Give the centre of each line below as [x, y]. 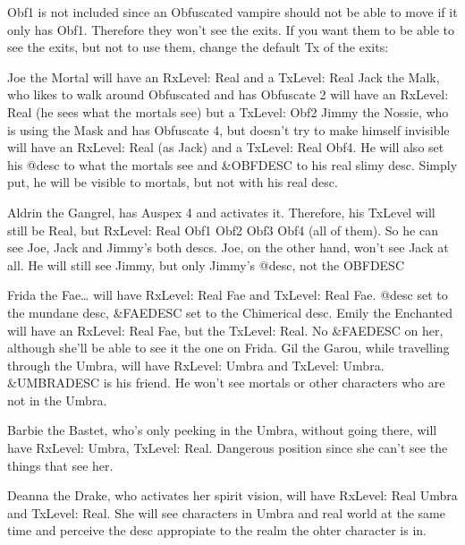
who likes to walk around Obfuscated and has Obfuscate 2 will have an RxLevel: [228, 94]
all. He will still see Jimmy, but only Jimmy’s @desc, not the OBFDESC [206, 264]
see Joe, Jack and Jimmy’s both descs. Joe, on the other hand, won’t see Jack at [228, 247]
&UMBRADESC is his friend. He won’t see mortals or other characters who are [226, 383]
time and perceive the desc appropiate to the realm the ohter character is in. [217, 530]
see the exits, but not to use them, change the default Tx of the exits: [198, 47]
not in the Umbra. [57, 400]
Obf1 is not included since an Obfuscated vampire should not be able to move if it [232, 12]
